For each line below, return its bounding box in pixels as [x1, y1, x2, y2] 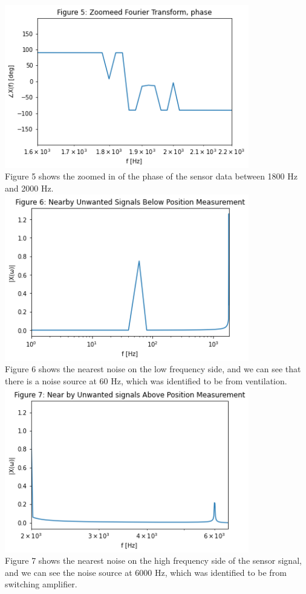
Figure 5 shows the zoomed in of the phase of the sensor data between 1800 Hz [5, 170, 298, 182]
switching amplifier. [5, 578, 77, 590]
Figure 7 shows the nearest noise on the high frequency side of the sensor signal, [5, 554, 302, 567]
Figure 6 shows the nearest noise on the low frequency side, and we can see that [5, 363, 301, 375]
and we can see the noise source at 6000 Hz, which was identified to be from [5, 566, 287, 578]
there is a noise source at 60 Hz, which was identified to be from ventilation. [5, 375, 287, 387]
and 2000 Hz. [5, 181, 54, 194]
